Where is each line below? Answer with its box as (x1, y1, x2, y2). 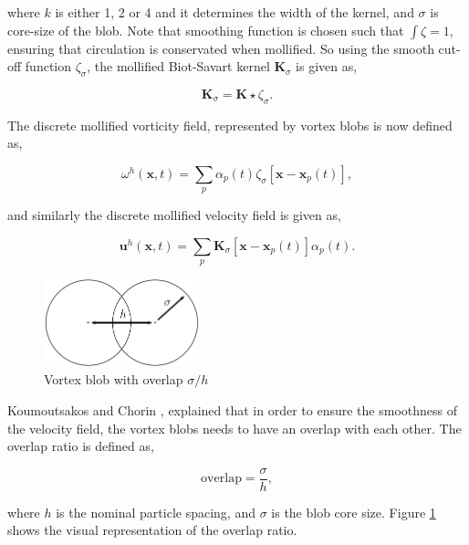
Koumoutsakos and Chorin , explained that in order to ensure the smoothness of (7, 400, 457, 419)
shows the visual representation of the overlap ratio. (7, 520, 297, 540)
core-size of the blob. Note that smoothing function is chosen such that (7, 20, 404, 39)
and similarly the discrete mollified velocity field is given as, (7, 205, 341, 225)
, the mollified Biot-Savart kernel (87, 57, 270, 76)
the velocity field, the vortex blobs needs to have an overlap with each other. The (7, 418, 462, 437)
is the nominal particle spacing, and (56, 502, 255, 521)
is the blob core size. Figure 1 (271, 502, 436, 521)
